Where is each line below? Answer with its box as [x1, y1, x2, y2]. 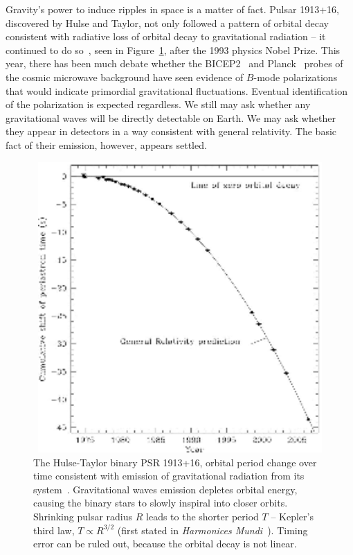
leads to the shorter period [146, 509, 259, 524]
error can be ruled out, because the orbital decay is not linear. [33, 536, 297, 551]
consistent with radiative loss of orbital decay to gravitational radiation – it [6, 29, 326, 44]
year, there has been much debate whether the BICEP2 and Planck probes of [6, 56, 343, 71]
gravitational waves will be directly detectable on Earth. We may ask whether [6, 110, 336, 125]
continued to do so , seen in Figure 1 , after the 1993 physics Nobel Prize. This [6, 42, 341, 57]
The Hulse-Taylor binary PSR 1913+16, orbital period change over [33, 455, 317, 469]
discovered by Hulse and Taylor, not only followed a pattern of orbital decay [6, 15, 329, 30]
